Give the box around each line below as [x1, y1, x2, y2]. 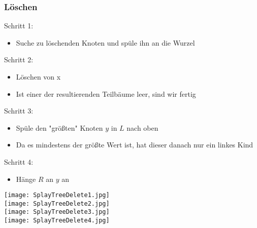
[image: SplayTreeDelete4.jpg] [4, 217, 110, 224]
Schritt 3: [4, 105, 34, 116]
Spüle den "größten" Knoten [16, 122, 103, 133]
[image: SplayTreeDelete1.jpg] [4, 192, 110, 199]
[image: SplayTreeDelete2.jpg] [4, 200, 110, 207]
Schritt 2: [4, 54, 34, 65]
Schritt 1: [4, 20, 34, 31]
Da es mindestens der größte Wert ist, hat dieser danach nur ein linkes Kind [16, 139, 253, 150]
